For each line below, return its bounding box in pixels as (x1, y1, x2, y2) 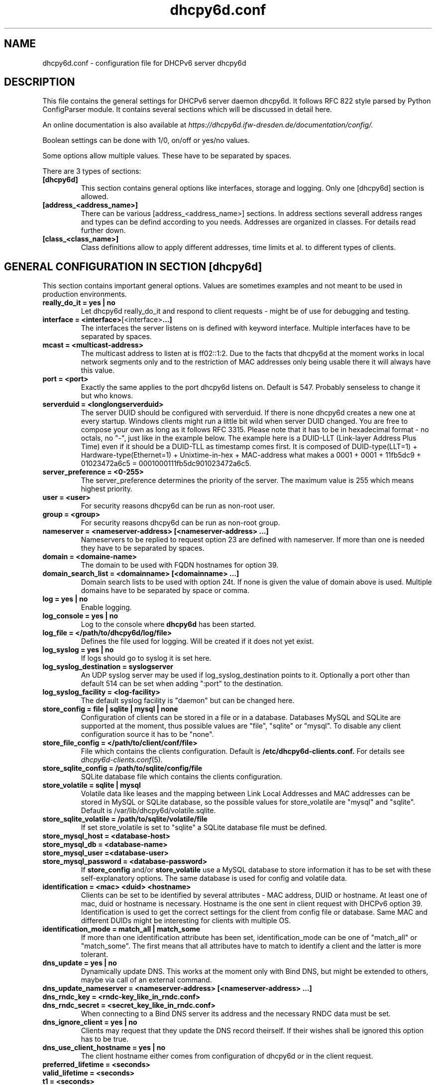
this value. (81, 366, 114, 375)
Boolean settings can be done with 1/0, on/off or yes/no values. (42, 136, 250, 145)
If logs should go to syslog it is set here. (81, 654, 212, 663)
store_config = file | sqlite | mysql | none (42, 705, 178, 714)
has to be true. (81, 1035, 129, 1044)
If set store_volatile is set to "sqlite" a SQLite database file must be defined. (81, 823, 327, 832)
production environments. (42, 290, 127, 299)
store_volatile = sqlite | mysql (42, 781, 141, 790)
